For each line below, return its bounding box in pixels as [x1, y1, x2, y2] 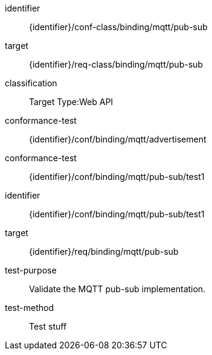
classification [5, 78, 57, 88]
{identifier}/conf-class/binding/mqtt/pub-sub [29, 22, 208, 32]
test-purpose [5, 265, 57, 275]
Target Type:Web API [29, 97, 114, 107]
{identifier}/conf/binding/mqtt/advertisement [29, 134, 207, 144]
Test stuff [29, 321, 67, 331]
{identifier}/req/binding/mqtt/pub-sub [29, 246, 179, 257]
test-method [5, 302, 54, 313]
